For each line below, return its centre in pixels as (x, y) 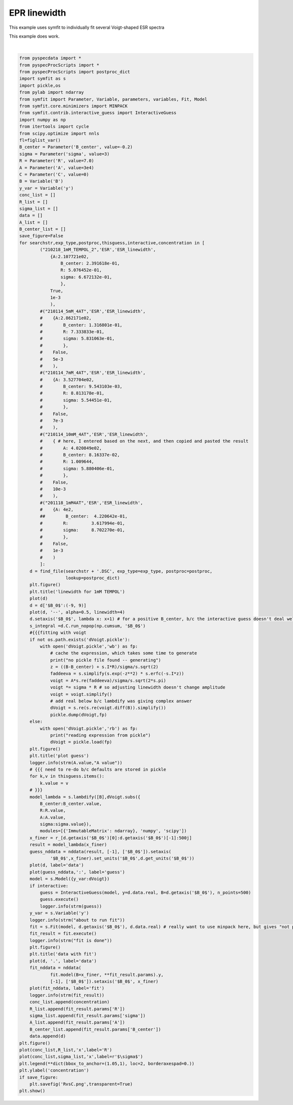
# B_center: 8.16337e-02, (80, 455)
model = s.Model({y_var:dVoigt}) (70, 879)
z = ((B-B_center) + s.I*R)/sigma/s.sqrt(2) (104, 667)
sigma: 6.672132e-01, (86, 277)
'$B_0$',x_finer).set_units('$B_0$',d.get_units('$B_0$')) (122, 858)
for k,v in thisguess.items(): (67, 776)
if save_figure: (39, 1077)
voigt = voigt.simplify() (81, 694)
